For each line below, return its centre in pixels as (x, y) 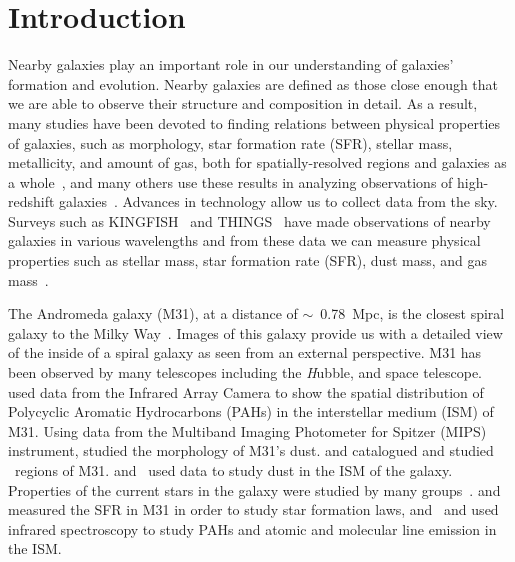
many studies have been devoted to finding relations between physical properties (254, 122)
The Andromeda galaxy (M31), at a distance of (153, 313)
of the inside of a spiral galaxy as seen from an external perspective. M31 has (245, 352)
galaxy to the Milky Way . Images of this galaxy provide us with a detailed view (255, 332)
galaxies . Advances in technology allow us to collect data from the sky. (278, 201)
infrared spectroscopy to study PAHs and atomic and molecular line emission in (252, 528)
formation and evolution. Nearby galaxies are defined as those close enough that (253, 83)
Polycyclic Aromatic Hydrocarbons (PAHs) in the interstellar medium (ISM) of (251, 411)
